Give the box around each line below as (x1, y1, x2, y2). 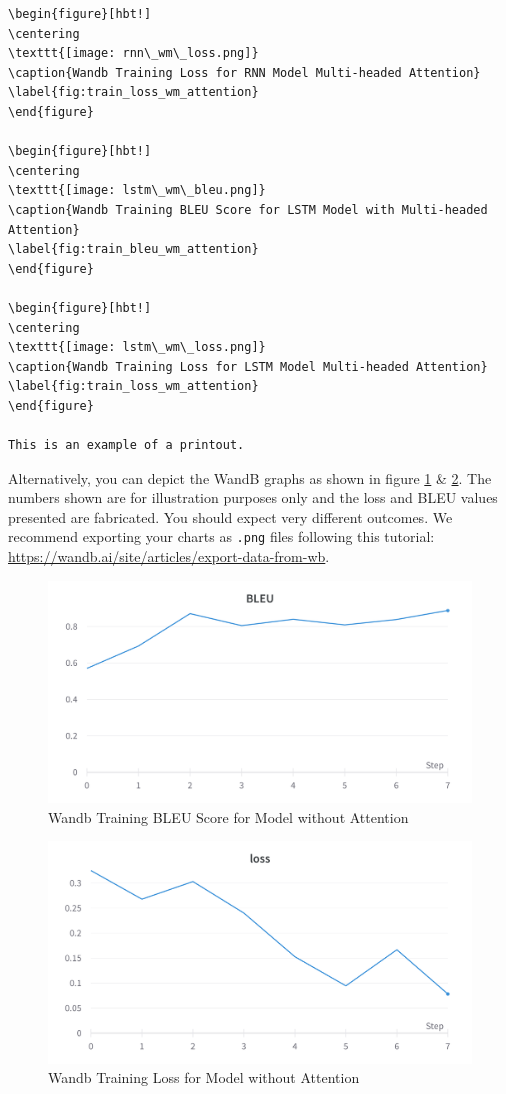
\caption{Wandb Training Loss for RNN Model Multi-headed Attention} (8, 65, 481, 80)
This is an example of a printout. (8, 438, 245, 453)
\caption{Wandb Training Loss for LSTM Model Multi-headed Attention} (8, 359, 488, 374)
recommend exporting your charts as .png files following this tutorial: (8, 526, 435, 547)
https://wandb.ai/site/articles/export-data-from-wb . (8, 546, 330, 567)
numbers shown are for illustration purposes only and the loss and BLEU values (8, 487, 498, 508)
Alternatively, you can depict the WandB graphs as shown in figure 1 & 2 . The (8, 467, 492, 488)
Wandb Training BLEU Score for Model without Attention (48, 806, 409, 827)
